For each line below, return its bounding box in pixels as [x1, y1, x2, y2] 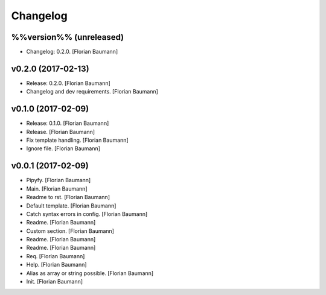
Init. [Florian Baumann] [26, 278, 83, 285]
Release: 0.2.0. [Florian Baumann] [26, 79, 111, 87]
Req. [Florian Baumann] [26, 252, 85, 259]
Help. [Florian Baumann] [26, 261, 87, 268]
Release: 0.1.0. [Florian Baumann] [26, 119, 109, 127]
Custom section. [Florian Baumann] [26, 227, 115, 235]
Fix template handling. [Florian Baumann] [26, 136, 129, 144]
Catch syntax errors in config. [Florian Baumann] [26, 210, 148, 217]
